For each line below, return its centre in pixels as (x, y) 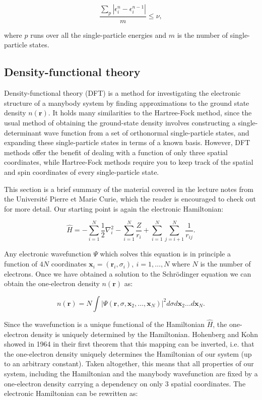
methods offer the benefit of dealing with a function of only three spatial (116, 152)
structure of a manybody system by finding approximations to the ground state (127, 103)
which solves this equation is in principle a (165, 254)
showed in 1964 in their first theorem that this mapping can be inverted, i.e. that (129, 344)
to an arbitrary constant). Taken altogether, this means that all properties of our (129, 363)
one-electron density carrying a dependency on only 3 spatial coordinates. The (125, 383)
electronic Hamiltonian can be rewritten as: (71, 393)
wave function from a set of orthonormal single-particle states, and (146, 132)
